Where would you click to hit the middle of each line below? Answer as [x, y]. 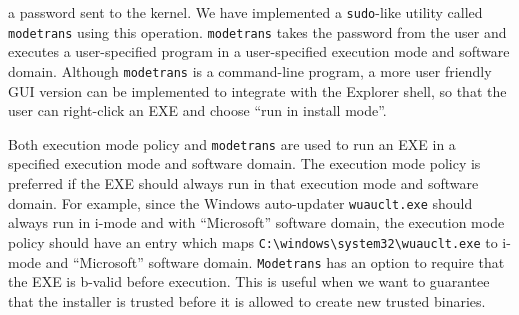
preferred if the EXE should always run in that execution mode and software [243, 183]
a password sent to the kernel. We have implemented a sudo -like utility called [245, 12]
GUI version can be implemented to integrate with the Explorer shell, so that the [257, 90]
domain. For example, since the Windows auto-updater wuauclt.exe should [240, 202]
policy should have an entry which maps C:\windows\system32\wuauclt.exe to [253, 241]
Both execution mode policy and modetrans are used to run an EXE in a [232, 143]
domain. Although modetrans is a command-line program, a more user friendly [250, 70]
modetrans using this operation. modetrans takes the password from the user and [257, 31]
